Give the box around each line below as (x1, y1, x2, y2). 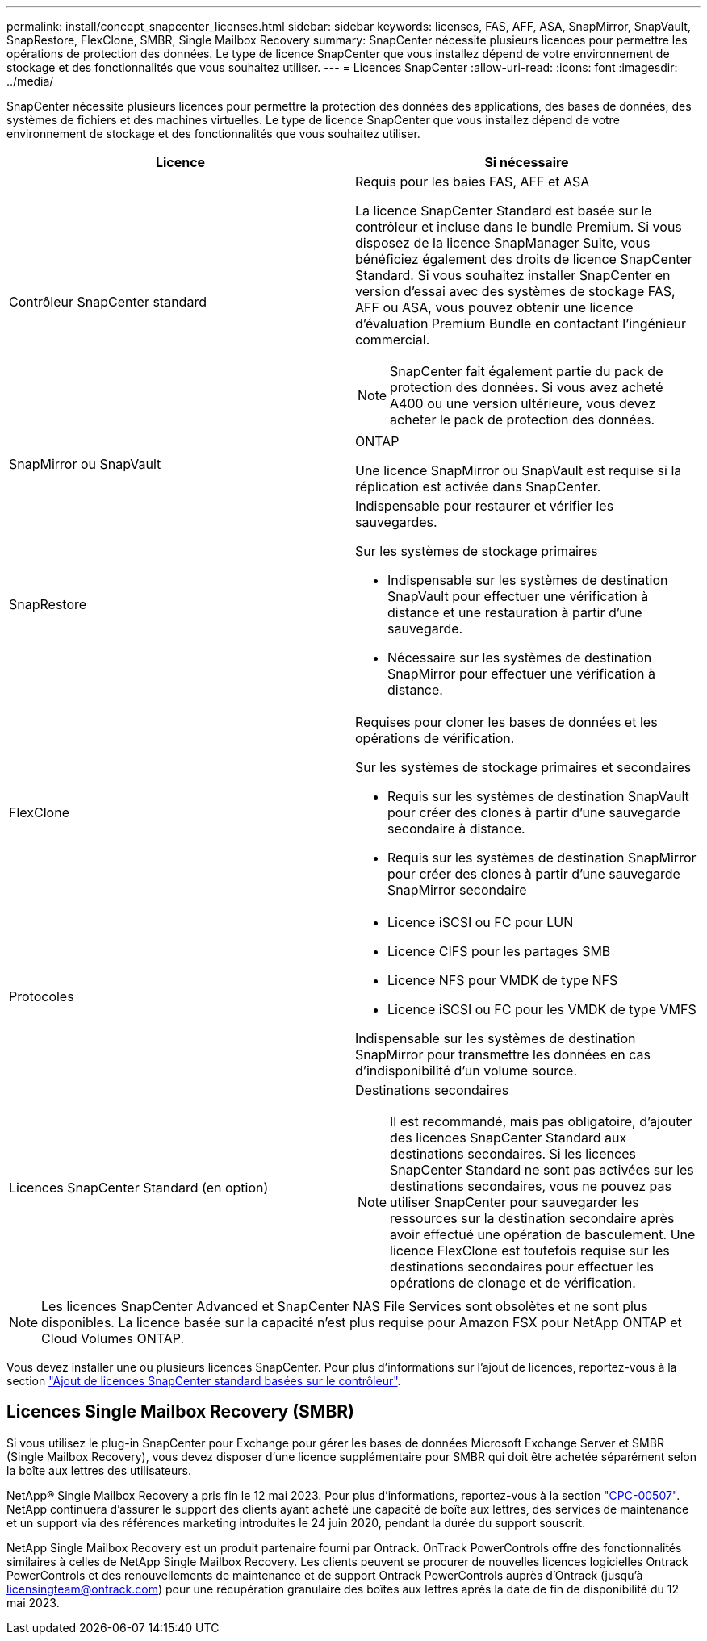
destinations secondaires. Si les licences (390, 1146, 636, 1162)
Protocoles (9, 988, 74, 1004)
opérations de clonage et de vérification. (390, 1275, 636, 1291)
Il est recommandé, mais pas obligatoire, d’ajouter (390, 1113, 692, 1129)
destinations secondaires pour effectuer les (390, 1259, 655, 1275)
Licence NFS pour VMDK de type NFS (387, 972, 618, 988)
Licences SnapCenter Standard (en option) (9, 1180, 269, 1196)
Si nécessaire (484, 154, 569, 170)
